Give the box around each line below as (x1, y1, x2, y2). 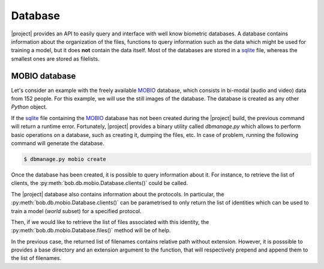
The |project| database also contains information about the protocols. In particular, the (11, 190, 224, 198)
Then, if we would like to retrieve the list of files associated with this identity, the (11, 218, 209, 225)
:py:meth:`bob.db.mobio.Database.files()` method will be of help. (11, 227, 171, 234)
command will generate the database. (11, 139, 105, 147)
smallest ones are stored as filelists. (11, 55, 100, 62)
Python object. (11, 103, 47, 110)
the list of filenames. (11, 255, 62, 262)
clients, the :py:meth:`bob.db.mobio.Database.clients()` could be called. (11, 180, 188, 187)
